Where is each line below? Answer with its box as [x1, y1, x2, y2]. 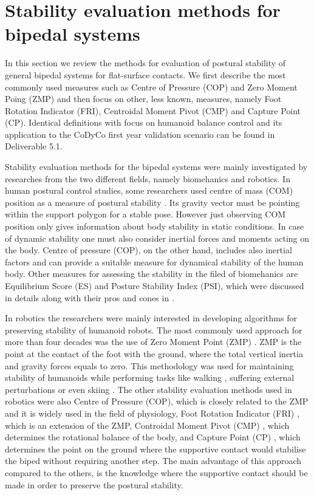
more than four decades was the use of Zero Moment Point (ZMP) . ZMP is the [5, 335, 302, 348]
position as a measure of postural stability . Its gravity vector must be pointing [5, 196, 300, 208]
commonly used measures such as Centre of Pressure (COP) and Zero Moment [5, 80, 298, 93]
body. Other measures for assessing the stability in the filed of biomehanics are [5, 267, 298, 280]
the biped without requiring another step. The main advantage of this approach [5, 454, 302, 467]
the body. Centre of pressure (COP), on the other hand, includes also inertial [5, 244, 292, 256]
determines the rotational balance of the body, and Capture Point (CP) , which [5, 431, 301, 443]
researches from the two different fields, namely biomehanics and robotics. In [5, 172, 290, 185]
